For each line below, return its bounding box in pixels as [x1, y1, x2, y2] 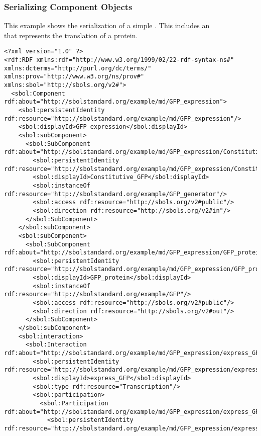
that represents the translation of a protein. [4, 30, 138, 40]
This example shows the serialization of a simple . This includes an [4, 20, 210, 31]
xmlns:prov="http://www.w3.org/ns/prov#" [4, 73, 145, 80]
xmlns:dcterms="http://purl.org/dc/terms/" [4, 64, 152, 72]
